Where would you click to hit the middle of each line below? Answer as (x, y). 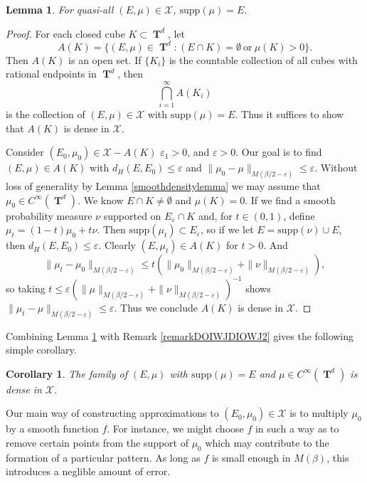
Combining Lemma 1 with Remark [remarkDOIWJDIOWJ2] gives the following (180, 335)
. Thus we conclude (156, 307)
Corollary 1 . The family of (67, 373)
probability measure (49, 215)
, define (299, 215)
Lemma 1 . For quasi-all (60, 9)
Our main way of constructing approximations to (112, 413)
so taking (26, 288)
